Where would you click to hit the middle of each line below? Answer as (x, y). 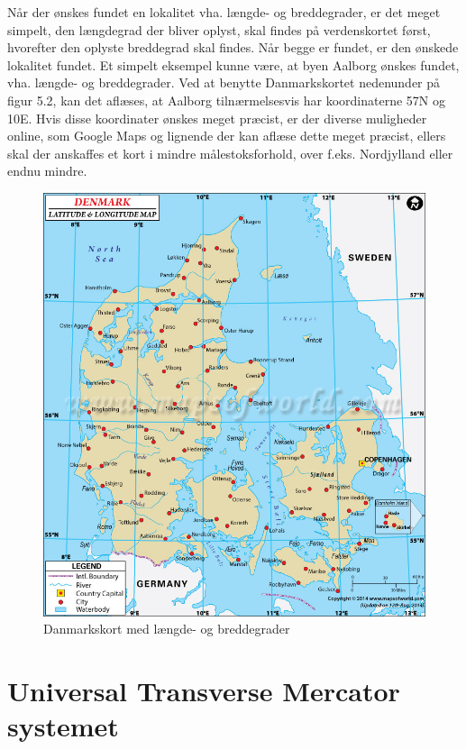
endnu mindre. (47, 171)
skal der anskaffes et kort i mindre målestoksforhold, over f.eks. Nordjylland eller (230, 153)
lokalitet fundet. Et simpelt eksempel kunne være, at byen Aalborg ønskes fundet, (233, 64)
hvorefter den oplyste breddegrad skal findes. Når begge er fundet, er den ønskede (233, 47)
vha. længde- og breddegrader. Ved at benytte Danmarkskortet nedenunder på (224, 82)
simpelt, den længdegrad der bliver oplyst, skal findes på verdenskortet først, (219, 29)
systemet (63, 726)
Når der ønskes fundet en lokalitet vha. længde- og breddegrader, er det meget (224, 12)
